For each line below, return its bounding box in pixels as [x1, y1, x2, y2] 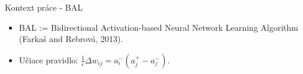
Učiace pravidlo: [19, 53, 78, 66]
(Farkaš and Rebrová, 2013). [19, 33, 123, 45]
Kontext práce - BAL [5, 1, 83, 13]
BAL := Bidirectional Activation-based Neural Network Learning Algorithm [19, 21, 298, 33]
